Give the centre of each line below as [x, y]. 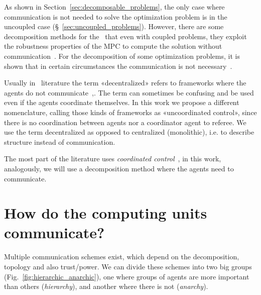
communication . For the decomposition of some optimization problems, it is [122, 56]
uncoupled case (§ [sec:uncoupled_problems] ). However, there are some [114, 26]
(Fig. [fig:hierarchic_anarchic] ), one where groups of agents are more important [127, 276]
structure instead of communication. [60, 141]
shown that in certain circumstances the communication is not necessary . [118, 66]
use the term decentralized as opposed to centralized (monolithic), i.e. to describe [129, 132]
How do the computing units [106, 213]
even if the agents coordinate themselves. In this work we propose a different [122, 102]
